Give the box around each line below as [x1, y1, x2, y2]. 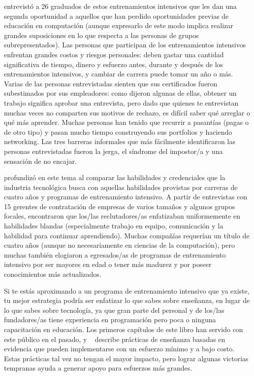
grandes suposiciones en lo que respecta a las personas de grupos [4, 30, 199, 40]
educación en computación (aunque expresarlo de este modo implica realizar [4, 20, 233, 31]
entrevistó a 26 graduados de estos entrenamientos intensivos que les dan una [4, 1, 237, 11]
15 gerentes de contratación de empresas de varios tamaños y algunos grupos [4, 201, 235, 211]
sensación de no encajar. [4, 155, 77, 166]
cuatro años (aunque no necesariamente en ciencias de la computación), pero [4, 240, 235, 250]
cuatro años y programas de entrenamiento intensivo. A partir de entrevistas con [4, 191, 248, 202]
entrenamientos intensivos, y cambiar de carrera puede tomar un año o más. [4, 69, 233, 79]
